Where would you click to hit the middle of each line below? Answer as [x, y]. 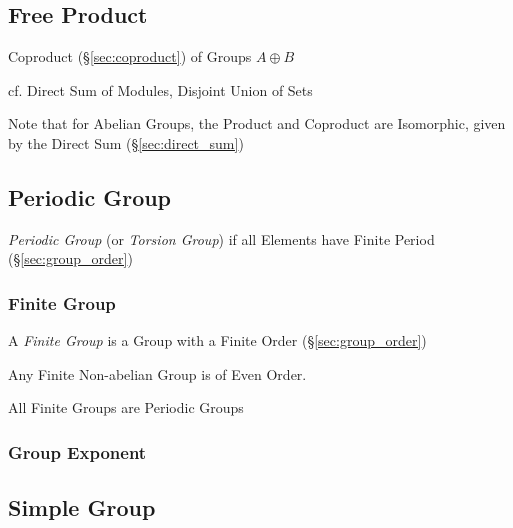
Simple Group [82, 507]
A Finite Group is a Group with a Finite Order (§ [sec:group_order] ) [217, 340]
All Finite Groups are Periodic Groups [126, 407]
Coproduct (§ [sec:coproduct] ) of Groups [130, 56]
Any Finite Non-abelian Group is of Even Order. [157, 373]
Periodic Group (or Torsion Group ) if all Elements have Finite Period [221, 238]
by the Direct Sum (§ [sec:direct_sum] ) [126, 142]
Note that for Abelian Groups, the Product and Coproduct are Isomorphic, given [257, 123]
